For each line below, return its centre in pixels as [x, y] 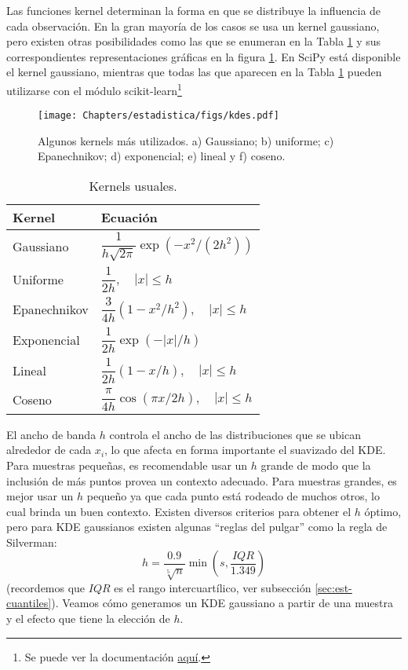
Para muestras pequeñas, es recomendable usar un [127, 465]
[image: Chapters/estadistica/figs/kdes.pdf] [158, 116]
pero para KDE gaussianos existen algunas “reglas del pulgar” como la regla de [197, 527]
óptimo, [383, 511]
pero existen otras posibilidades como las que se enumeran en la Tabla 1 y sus [194, 41]
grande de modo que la [316, 465]
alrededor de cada [49, 450]
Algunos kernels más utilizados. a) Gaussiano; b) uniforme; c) [186, 140]
